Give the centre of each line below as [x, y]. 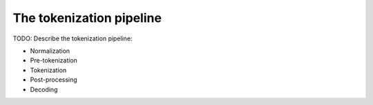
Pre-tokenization [54, 60]
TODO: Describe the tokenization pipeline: [73, 38]
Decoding [44, 89]
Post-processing [54, 80]
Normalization [50, 51]
